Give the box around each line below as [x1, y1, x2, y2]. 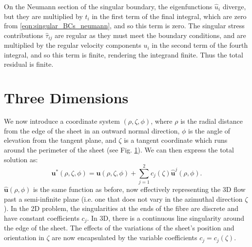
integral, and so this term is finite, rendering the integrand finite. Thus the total [4, 49, 243, 59]
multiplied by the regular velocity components [4, 40, 141, 50]
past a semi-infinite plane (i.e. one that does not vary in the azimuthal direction [4, 193, 243, 204]
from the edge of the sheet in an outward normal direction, [4, 125, 180, 135]
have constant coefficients [4, 213, 79, 223]
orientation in [4, 232, 44, 243]
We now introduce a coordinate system [4, 116, 120, 126]
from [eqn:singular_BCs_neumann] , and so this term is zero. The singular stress [4, 20, 245, 31]
